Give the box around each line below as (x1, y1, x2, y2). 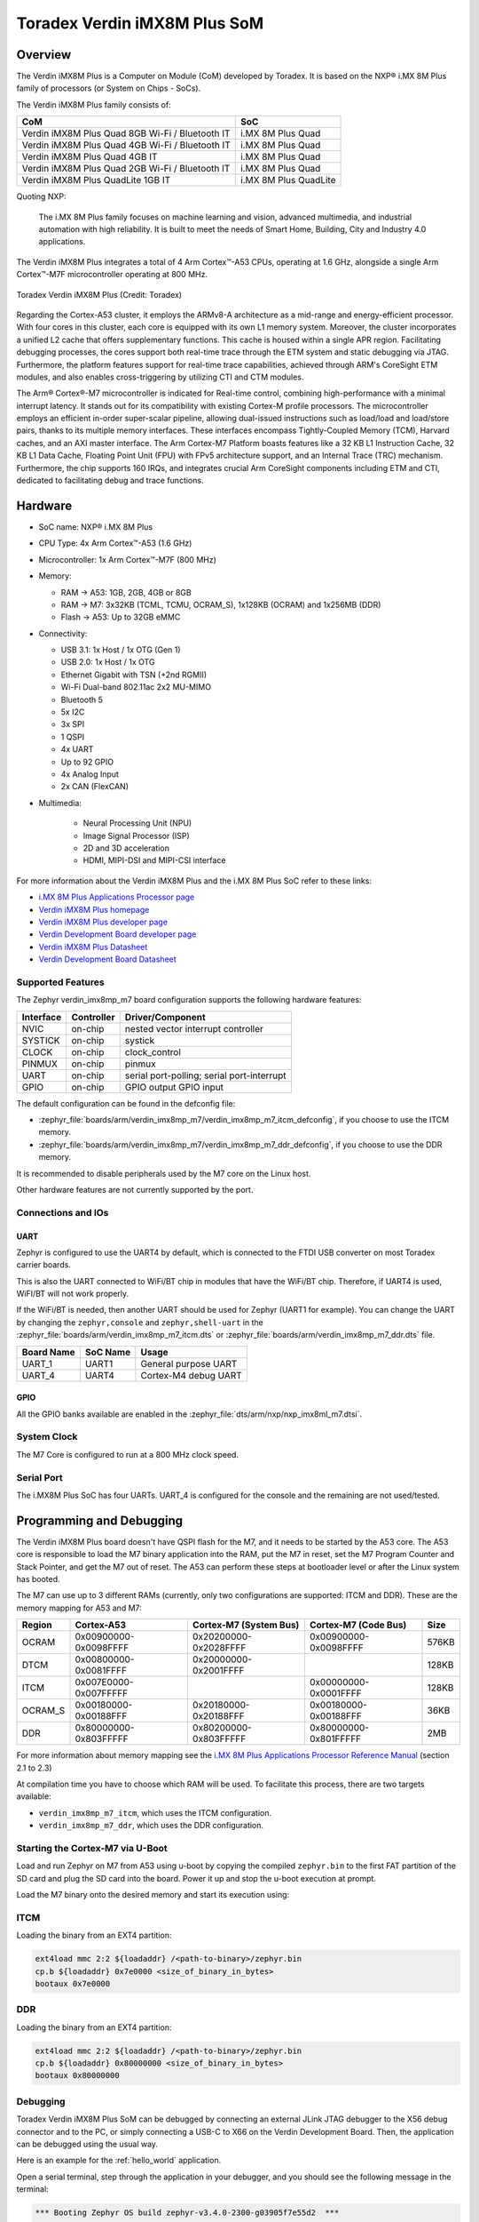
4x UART (60, 744, 94, 755)
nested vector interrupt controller (124, 1022, 263, 1035)
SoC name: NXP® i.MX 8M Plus (38, 521, 153, 532)
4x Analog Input (60, 769, 120, 779)
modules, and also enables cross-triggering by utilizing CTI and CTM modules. (16, 372, 304, 382)
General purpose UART (140, 1357, 238, 1370)
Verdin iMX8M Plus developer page (38, 916, 169, 927)
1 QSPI (60, 731, 85, 742)
